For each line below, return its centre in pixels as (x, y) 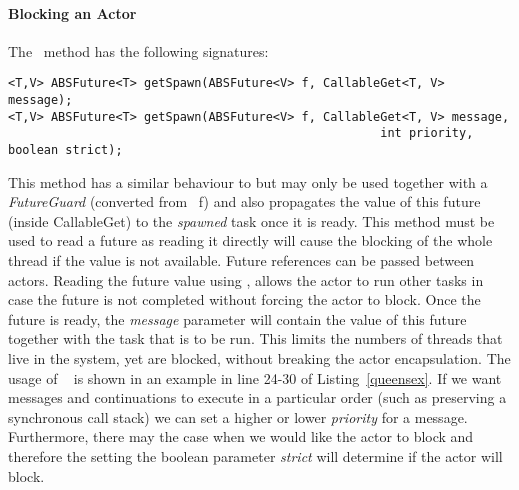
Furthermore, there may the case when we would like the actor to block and (241, 436)
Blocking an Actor (72, 12)
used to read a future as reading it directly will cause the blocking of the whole (250, 240)
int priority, (427, 133)
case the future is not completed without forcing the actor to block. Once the (244, 299)
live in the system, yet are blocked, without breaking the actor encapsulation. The (259, 358)
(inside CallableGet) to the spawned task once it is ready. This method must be (251, 220)
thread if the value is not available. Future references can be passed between (241, 260)
